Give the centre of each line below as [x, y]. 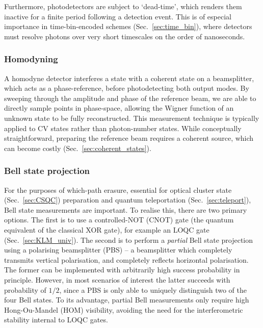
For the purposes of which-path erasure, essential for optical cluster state [118, 190]
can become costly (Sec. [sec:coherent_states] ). [78, 148]
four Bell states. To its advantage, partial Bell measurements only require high [127, 300]
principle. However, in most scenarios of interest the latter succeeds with [117, 279]
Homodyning [31, 59]
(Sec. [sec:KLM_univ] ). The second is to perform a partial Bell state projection [129, 239]
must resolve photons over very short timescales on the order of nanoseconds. [125, 36]
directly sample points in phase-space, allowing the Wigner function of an [119, 108]
